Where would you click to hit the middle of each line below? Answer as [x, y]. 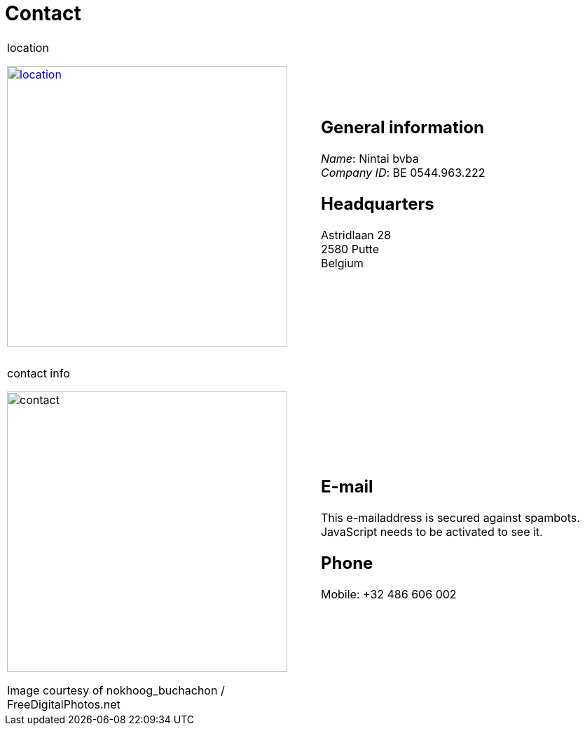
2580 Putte [350, 249]
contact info [39, 373]
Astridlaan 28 [356, 235]
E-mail [347, 486]
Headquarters [377, 203]
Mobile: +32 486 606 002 [388, 594]
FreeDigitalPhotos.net [64, 704]
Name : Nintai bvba [370, 158]
